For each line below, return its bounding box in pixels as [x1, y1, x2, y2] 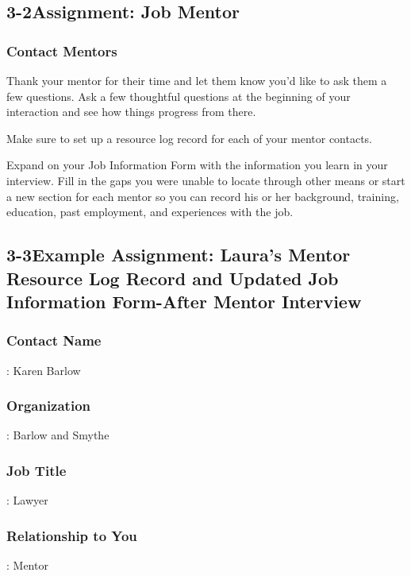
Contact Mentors [6, 41, 117, 60]
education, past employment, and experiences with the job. [6, 203, 294, 220]
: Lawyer [6, 492, 48, 508]
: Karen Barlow [6, 361, 81, 378]
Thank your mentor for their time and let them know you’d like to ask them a [6, 72, 387, 88]
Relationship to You [6, 525, 137, 545]
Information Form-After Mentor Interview [6, 288, 362, 313]
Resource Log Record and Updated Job [6, 265, 339, 290]
